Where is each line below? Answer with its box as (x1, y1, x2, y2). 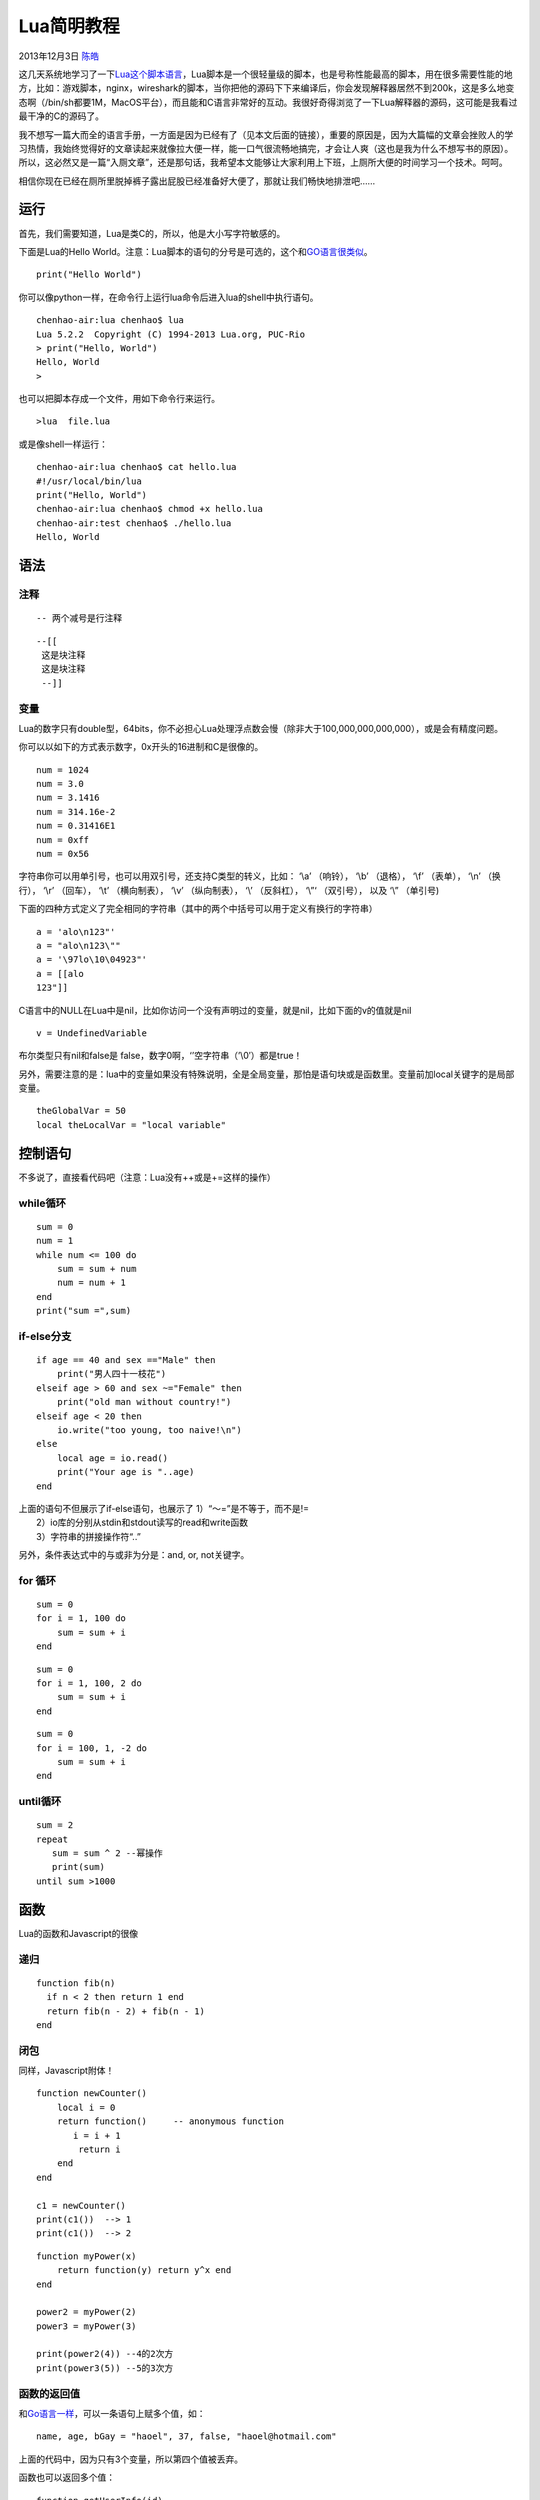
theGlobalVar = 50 (36, 1105, 127, 1117)
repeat (36, 1833, 69, 1845)
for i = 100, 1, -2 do (36, 1742, 148, 1754)
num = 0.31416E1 (36, 820, 116, 832)
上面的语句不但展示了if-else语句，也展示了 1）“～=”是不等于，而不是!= (18, 1502, 310, 1514)
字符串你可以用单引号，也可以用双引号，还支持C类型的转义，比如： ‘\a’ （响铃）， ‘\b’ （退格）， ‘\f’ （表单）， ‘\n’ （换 (18, 870, 502, 882)
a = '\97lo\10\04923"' (36, 954, 148, 965)
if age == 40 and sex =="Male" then (36, 1355, 216, 1366)
